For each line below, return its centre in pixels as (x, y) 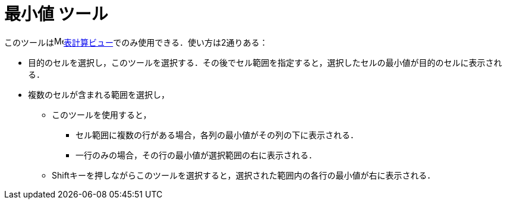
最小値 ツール (56, 14)
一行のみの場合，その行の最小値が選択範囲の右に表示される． (196, 155)
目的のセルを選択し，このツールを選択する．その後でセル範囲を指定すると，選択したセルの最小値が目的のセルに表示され (265, 62)
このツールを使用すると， (102, 114)
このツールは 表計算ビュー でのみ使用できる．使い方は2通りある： (136, 42)
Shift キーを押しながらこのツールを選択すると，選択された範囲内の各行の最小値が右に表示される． (244, 175)
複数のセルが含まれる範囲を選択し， (99, 94)
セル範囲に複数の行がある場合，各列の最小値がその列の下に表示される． (217, 135)
